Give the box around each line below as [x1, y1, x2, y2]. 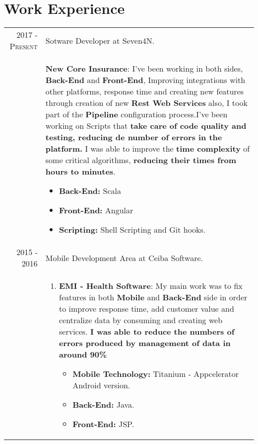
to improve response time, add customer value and [59, 303, 234, 315]
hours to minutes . [45, 166, 116, 178]
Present [9, 40, 38, 52]
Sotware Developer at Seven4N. [45, 34, 155, 46]
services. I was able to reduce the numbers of [59, 326, 235, 338]
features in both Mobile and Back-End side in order [59, 291, 248, 303]
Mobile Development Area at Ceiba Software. [45, 252, 203, 264]
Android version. [72, 379, 130, 391]
